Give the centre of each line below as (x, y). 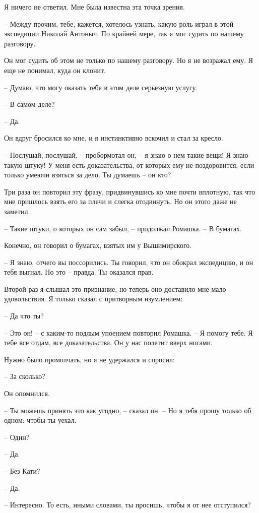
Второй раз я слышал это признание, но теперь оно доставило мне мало (115, 288)
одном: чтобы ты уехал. (40, 420)
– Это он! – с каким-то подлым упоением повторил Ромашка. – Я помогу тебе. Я (128, 332)
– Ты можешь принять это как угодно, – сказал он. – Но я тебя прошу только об (128, 410)
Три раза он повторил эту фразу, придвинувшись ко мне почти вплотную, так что (130, 191)
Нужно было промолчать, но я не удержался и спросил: (89, 359)
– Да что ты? (24, 316)
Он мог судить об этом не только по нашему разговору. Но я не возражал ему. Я (129, 60)
